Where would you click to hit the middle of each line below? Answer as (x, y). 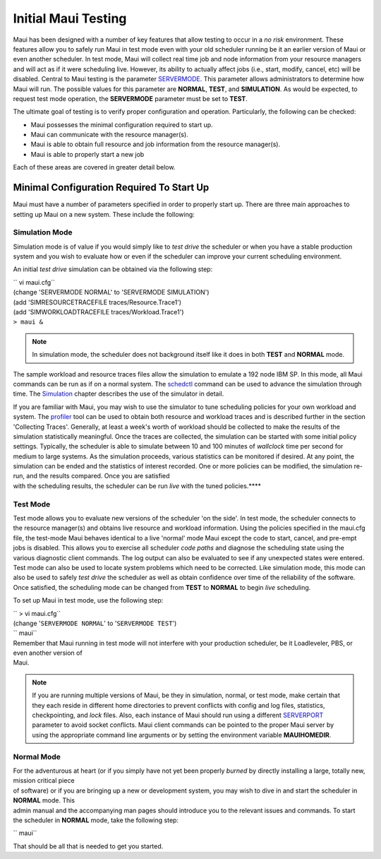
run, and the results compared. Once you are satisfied (91, 476)
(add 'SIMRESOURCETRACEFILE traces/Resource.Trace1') (97, 302)
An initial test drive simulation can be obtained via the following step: (113, 269)
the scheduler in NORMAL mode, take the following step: (96, 820)
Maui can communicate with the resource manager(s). (109, 135)
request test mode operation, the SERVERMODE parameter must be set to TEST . (131, 98)
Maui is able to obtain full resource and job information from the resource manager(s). (156, 144)
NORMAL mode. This (44, 800)
